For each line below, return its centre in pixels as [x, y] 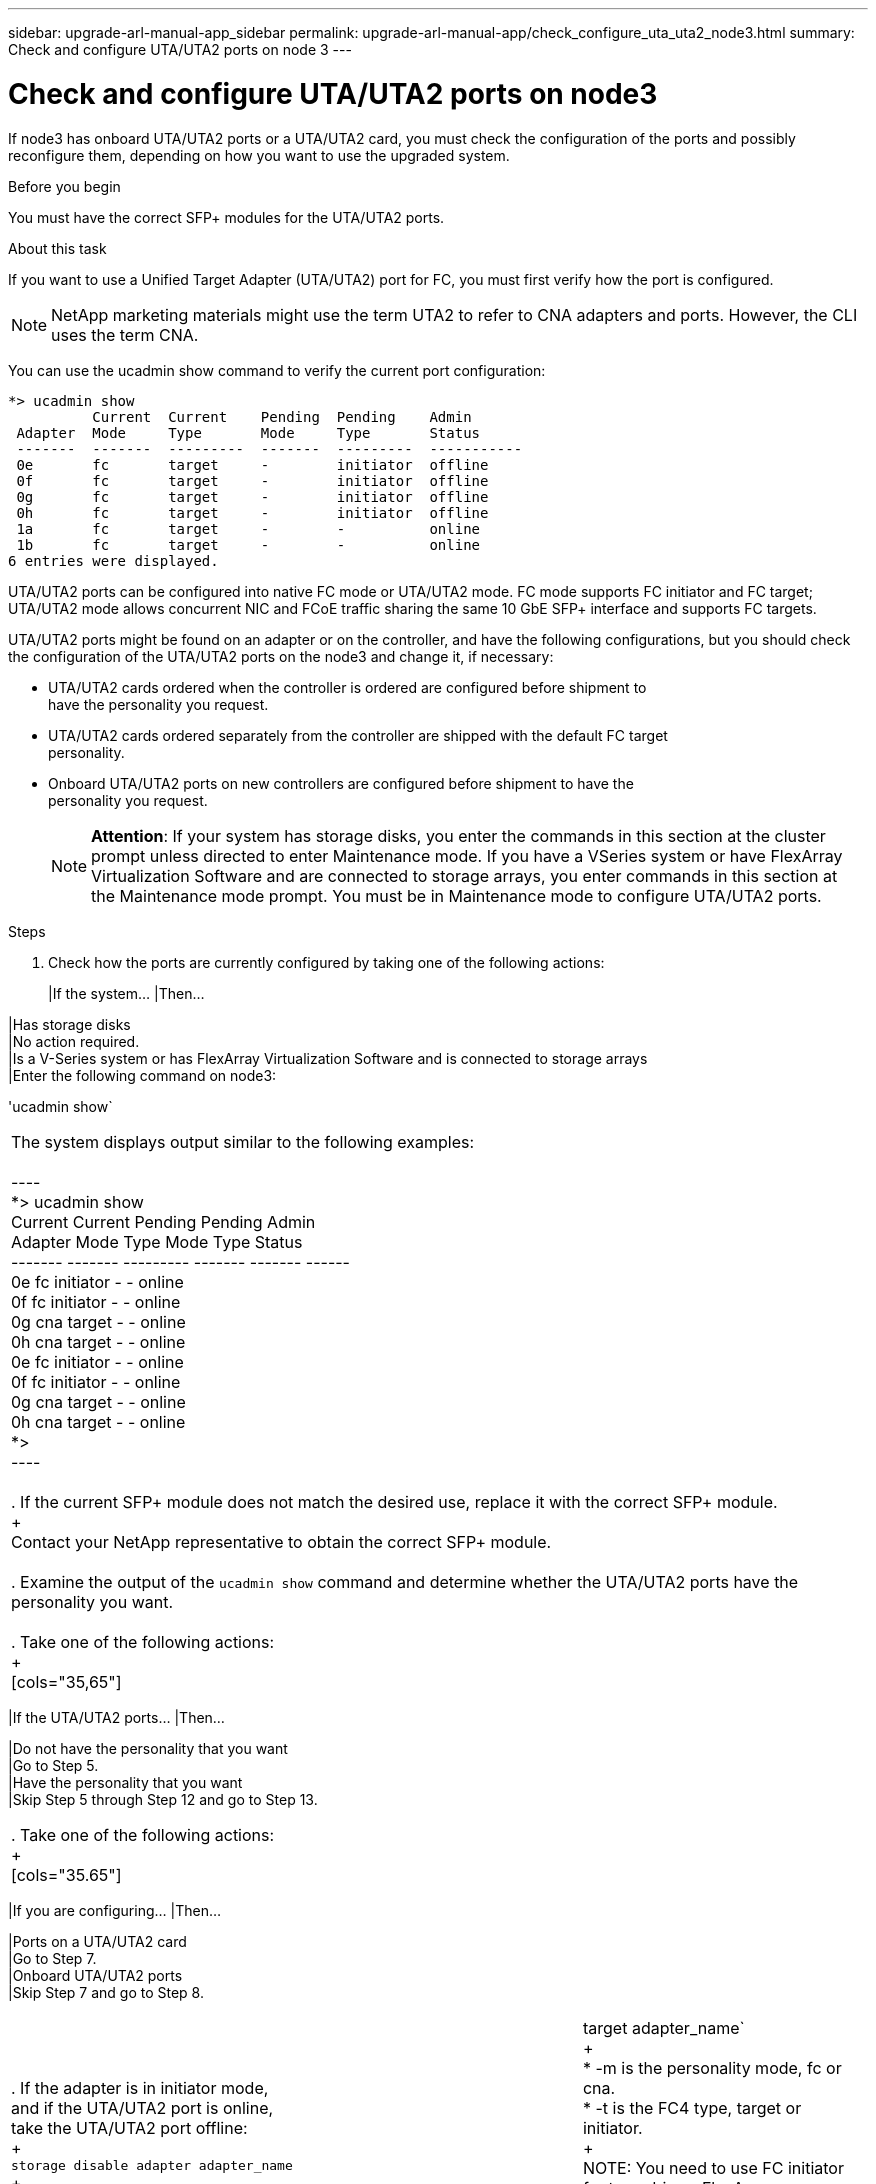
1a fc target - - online [248, 528]
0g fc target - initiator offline [252, 496]
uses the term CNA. [125, 334]
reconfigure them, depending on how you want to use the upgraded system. [259, 155]
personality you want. [92, 1601]
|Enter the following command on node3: [142, 1075]
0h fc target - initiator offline [252, 512]
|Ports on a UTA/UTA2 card [97, 1941]
